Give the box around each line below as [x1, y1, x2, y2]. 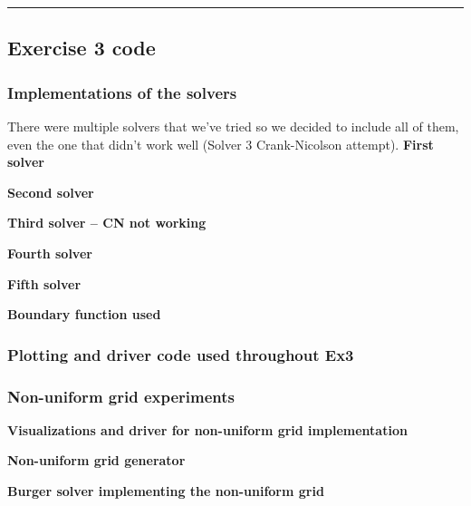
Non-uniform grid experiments [7, 384, 235, 407]
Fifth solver [7, 274, 82, 293]
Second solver [7, 182, 94, 201]
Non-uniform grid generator [7, 451, 186, 470]
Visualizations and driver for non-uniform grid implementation [7, 420, 408, 439]
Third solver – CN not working [7, 213, 207, 232]
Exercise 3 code [7, 34, 156, 62]
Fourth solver [7, 243, 92, 262]
